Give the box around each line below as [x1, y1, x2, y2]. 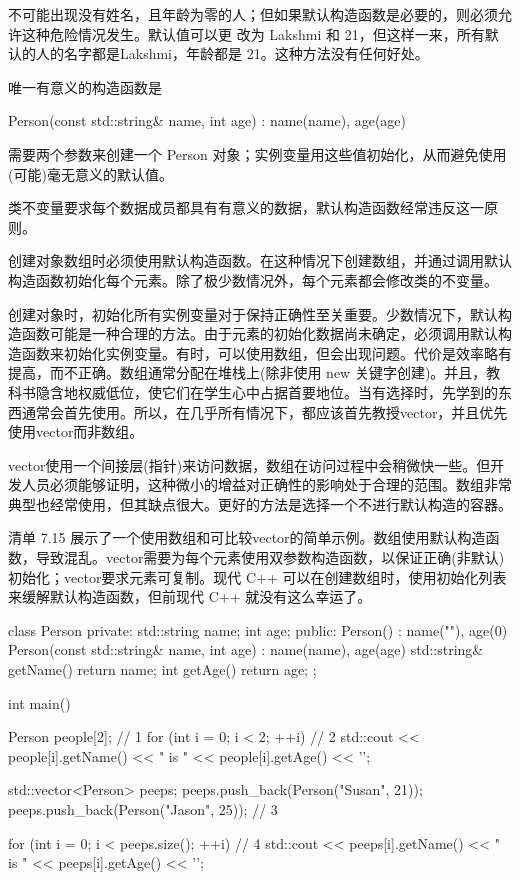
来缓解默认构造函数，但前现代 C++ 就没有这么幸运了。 [8, 586, 372, 607]
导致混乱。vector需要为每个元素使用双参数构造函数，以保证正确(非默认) [35, 547, 505, 568]
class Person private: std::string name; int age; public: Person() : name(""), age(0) [8, 619, 508, 640]
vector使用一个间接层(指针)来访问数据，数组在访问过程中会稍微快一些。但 [8, 454, 491, 475]
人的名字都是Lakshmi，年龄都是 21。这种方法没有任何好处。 [35, 43, 429, 64]
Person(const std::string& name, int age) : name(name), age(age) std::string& [8, 639, 484, 660]
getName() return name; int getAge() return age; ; [8, 659, 317, 680]
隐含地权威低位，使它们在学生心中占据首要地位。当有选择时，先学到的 [35, 381, 498, 402]
